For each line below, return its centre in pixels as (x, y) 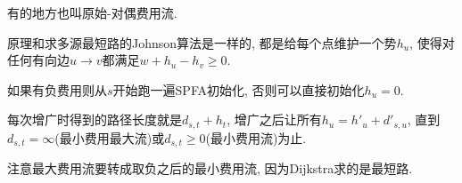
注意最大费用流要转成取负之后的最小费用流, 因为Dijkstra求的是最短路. (210, 168)
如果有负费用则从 (57, 89)
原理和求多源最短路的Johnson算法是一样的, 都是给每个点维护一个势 (202, 42)
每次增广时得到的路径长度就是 (95, 119)
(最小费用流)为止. (256, 137)
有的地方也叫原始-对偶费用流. (92, 12)
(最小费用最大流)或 (110, 137)
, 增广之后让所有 (274, 119)
